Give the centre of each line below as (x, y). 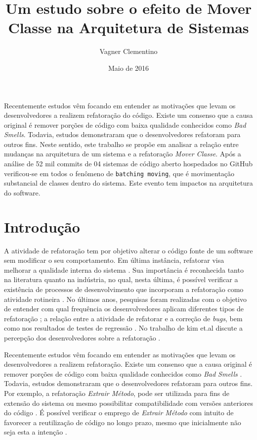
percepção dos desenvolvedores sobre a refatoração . (82, 337)
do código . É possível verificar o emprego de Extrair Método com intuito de (119, 413)
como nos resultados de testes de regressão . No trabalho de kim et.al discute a (123, 328)
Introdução (42, 226)
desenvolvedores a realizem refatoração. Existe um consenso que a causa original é (128, 364)
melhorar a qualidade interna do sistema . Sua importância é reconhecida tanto (124, 269)
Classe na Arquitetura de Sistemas (128, 27)
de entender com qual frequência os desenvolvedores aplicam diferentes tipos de (124, 309)
